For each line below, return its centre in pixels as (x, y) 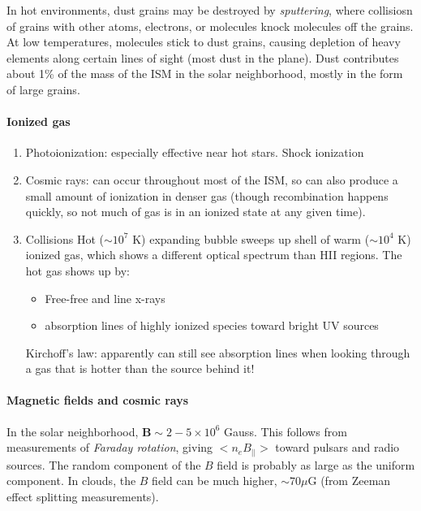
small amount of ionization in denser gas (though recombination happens (207, 195)
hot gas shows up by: (77, 270)
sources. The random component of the (104, 464)
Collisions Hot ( (65, 238)
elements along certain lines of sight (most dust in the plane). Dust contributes (203, 57)
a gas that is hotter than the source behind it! (140, 368)
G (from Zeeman (349, 481)
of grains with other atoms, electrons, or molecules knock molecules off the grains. (210, 26)
